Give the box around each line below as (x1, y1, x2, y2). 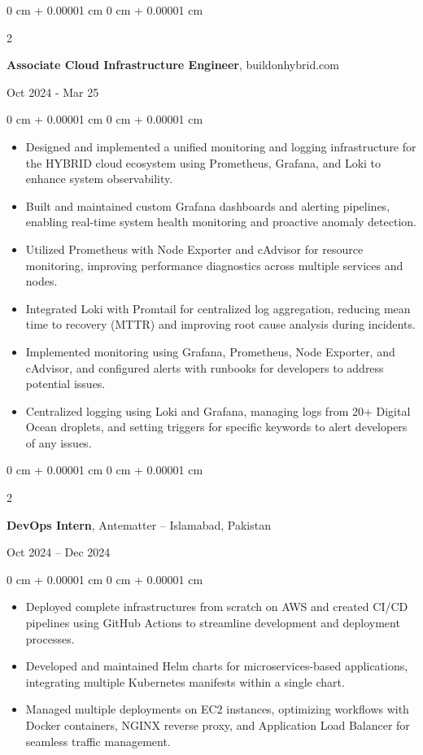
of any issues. (25, 434, 92, 451)
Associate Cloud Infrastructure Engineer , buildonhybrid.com (7, 56, 339, 73)
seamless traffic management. (25, 732, 171, 749)
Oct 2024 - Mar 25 (7, 83, 99, 100)
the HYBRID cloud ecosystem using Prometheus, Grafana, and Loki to (25, 154, 382, 171)
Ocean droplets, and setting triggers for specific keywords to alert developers (25, 418, 408, 435)
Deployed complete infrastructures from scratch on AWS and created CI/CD (25, 598, 408, 615)
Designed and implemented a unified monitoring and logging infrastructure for (25, 137, 416, 155)
